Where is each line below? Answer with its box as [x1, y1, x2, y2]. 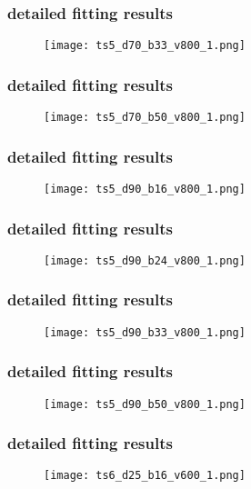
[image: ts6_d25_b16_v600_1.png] [44, 469, 246, 483]
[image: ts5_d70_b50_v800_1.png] [44, 111, 246, 125]
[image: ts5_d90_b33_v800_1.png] [44, 325, 246, 339]
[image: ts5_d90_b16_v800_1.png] [44, 182, 246, 195]
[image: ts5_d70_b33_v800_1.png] [44, 39, 246, 53]
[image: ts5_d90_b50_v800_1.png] [44, 397, 246, 411]
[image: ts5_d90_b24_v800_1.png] [44, 254, 246, 267]
